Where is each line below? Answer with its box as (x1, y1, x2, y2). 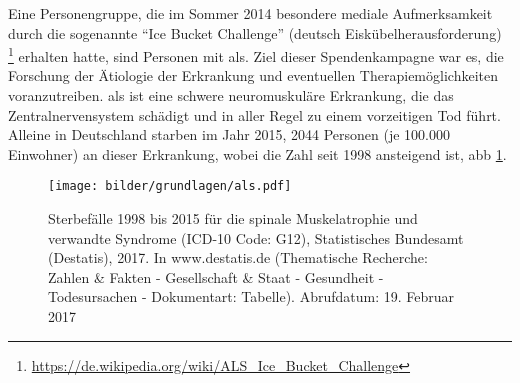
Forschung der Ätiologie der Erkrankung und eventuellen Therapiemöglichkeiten (8, 65, 498, 86)
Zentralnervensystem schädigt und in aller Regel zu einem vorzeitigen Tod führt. (8, 104, 501, 125)
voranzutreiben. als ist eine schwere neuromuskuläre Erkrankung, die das (8, 85, 454, 106)
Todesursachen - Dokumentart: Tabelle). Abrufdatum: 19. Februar (48, 286, 455, 307)
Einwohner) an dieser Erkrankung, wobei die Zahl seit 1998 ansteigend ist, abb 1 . (8, 143, 507, 164)
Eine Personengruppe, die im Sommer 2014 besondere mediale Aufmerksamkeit (8, 3, 493, 23)
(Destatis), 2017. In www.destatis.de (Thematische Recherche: (48, 247, 428, 268)
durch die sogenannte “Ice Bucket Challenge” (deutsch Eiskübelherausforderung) (8, 22, 502, 43)
